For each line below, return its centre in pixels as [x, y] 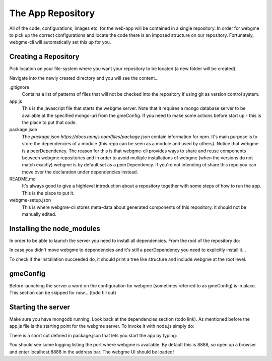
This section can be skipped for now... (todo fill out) [63, 293]
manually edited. [39, 214]
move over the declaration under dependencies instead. [80, 172]
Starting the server [40, 307]
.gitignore [19, 87]
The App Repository [52, 13]
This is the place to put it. [48, 193]
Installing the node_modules [55, 229]
